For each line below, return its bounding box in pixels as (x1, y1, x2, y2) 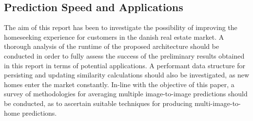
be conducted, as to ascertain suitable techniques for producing (4, 98, 193, 108)
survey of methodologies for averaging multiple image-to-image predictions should (4, 89, 248, 99)
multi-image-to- (195, 98, 241, 108)
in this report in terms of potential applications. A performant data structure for (4, 60, 245, 70)
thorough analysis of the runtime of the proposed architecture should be (4, 41, 219, 51)
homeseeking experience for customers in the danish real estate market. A (4, 31, 224, 42)
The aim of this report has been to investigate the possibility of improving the (4, 22, 237, 32)
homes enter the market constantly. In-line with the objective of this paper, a (4, 79, 234, 89)
